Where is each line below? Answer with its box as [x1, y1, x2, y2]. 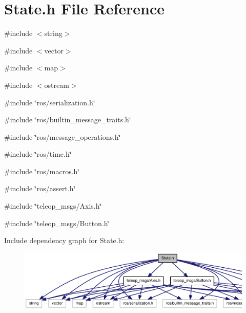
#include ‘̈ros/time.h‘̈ [4, 149, 72, 159]
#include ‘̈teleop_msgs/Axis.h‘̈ [4, 200, 102, 211]
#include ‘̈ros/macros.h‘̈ [4, 165, 80, 176]
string [44, 28, 63, 39]
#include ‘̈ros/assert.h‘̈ [4, 183, 76, 194]
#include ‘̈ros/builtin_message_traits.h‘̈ [4, 114, 131, 125]
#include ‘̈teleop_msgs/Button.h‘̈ [4, 217, 110, 228]
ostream [44, 79, 69, 90]
